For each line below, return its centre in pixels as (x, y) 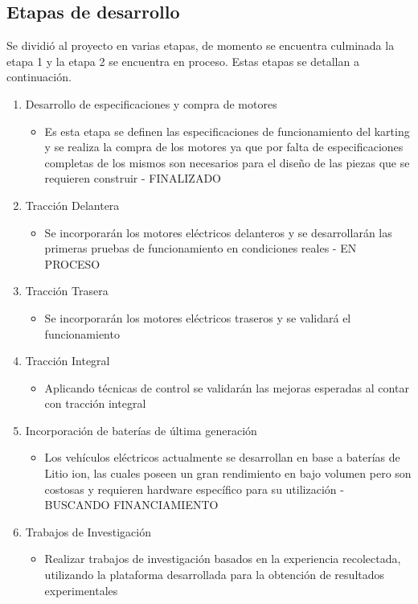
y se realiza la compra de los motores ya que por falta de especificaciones (224, 147)
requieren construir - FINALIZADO (133, 178)
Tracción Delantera (72, 205)
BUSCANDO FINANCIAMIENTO (131, 505)
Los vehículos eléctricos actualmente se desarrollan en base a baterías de (222, 457)
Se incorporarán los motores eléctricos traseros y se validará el (198, 317)
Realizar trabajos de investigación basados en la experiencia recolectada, (223, 559)
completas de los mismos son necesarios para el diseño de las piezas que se (227, 162)
